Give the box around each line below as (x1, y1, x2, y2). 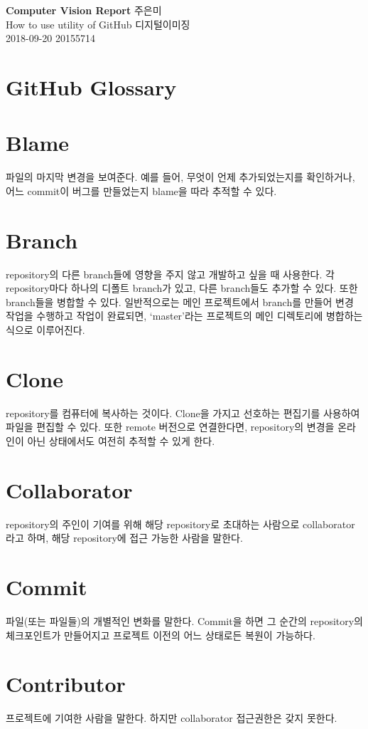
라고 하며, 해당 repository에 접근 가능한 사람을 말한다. (6, 530, 243, 545)
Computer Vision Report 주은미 (6, 3, 162, 17)
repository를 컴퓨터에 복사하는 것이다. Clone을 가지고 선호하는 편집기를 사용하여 (6, 405, 360, 420)
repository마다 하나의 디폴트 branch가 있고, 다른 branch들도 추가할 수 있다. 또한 (6, 280, 358, 295)
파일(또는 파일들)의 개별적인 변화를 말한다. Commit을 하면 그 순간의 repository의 (6, 613, 364, 628)
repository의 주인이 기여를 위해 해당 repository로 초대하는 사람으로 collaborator (6, 516, 355, 531)
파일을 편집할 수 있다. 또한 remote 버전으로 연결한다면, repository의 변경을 (6, 419, 335, 434)
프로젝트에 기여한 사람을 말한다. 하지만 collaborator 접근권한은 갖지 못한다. (6, 710, 337, 725)
